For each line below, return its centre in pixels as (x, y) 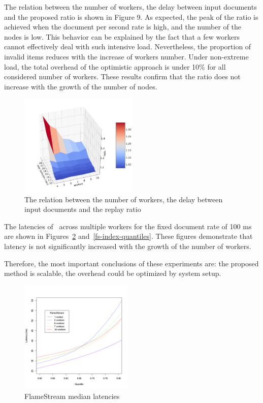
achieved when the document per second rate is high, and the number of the (123, 27)
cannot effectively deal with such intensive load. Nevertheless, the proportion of (128, 46)
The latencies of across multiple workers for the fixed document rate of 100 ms (128, 226)
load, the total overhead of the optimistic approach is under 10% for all (115, 66)
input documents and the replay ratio (83, 209)
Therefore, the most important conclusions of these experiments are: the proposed (131, 263)
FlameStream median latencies (72, 396)
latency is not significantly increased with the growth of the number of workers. (128, 246)
